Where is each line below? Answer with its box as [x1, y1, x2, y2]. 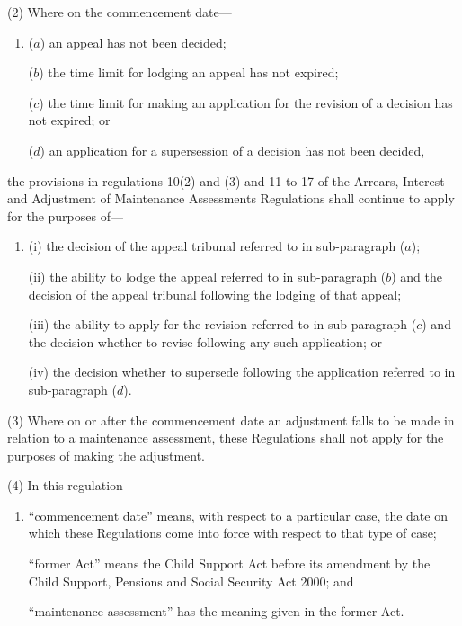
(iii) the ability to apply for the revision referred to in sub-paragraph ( [28, 315, 417, 334]
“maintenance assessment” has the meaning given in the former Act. [28, 602, 404, 621]
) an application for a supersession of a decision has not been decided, [40, 140, 425, 159]
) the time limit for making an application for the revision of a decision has [39, 93, 453, 112]
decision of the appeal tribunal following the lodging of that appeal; [28, 284, 402, 303]
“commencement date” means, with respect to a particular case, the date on [28, 505, 448, 524]
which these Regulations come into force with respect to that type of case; [28, 523, 437, 542]
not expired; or [28, 111, 111, 130]
